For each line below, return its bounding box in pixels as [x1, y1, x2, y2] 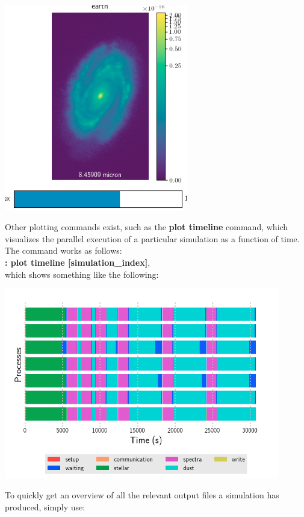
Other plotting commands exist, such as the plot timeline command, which [5, 221, 288, 233]
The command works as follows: [5, 244, 122, 257]
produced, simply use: [5, 500, 85, 513]
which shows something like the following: [5, 268, 159, 280]
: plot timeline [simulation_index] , [5, 256, 150, 269]
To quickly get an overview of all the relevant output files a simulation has [5, 489, 279, 501]
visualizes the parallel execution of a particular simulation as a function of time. [5, 232, 300, 245]
